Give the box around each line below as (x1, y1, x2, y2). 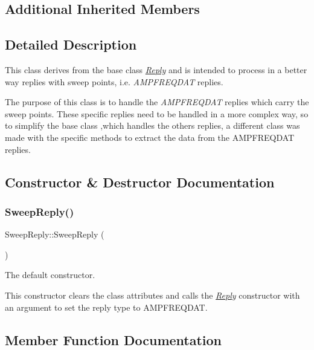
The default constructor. (5, 268, 95, 281)
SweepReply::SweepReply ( (5, 228, 104, 241)
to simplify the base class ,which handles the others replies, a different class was (5, 119, 300, 132)
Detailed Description (5, 35, 137, 54)
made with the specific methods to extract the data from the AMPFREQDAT (5, 131, 295, 143)
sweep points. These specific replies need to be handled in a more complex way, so (5, 107, 309, 120)
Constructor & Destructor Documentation (5, 172, 275, 191)
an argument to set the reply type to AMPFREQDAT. (5, 300, 208, 313)
